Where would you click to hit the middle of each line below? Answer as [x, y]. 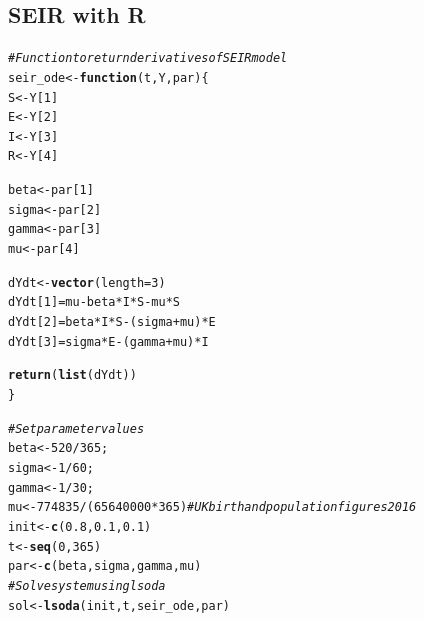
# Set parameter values [76, 428]
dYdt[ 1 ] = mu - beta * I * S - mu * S [94, 302]
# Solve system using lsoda [87, 585]
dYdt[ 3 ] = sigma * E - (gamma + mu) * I [108, 341]
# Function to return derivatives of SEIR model [148, 58]
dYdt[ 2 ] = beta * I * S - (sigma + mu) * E [112, 322]
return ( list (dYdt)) [72, 375]
